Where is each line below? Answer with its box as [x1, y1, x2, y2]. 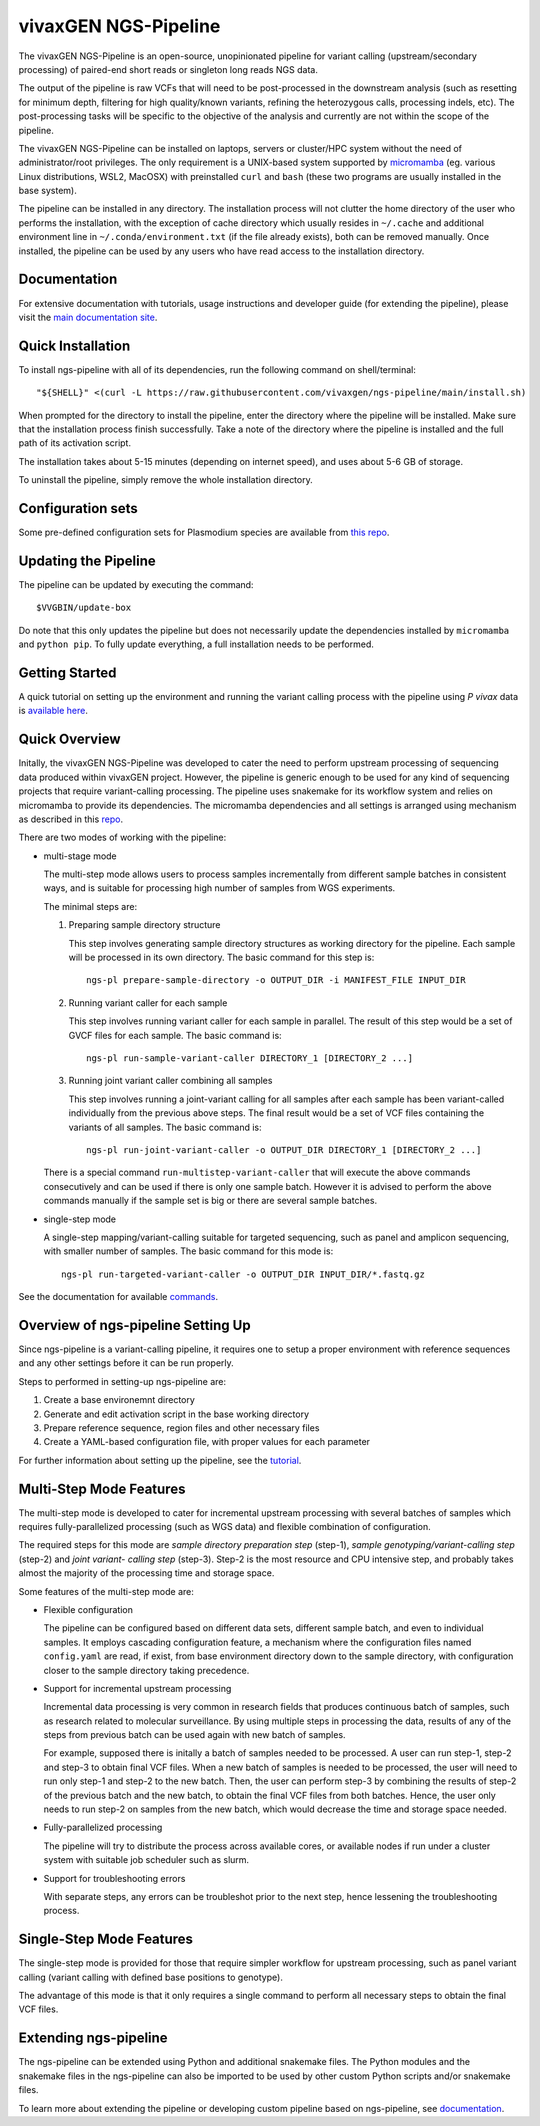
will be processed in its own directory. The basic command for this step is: [68, 951, 375, 964]
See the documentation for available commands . [18, 1291, 219, 1303]
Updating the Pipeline [18, 552, 157, 569]
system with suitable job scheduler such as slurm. [43, 1854, 250, 1866]
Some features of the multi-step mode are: [18, 1585, 195, 1597]
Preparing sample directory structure [68, 919, 221, 931]
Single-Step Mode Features [18, 1931, 194, 1948]
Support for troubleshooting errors [43, 1872, 186, 1884]
